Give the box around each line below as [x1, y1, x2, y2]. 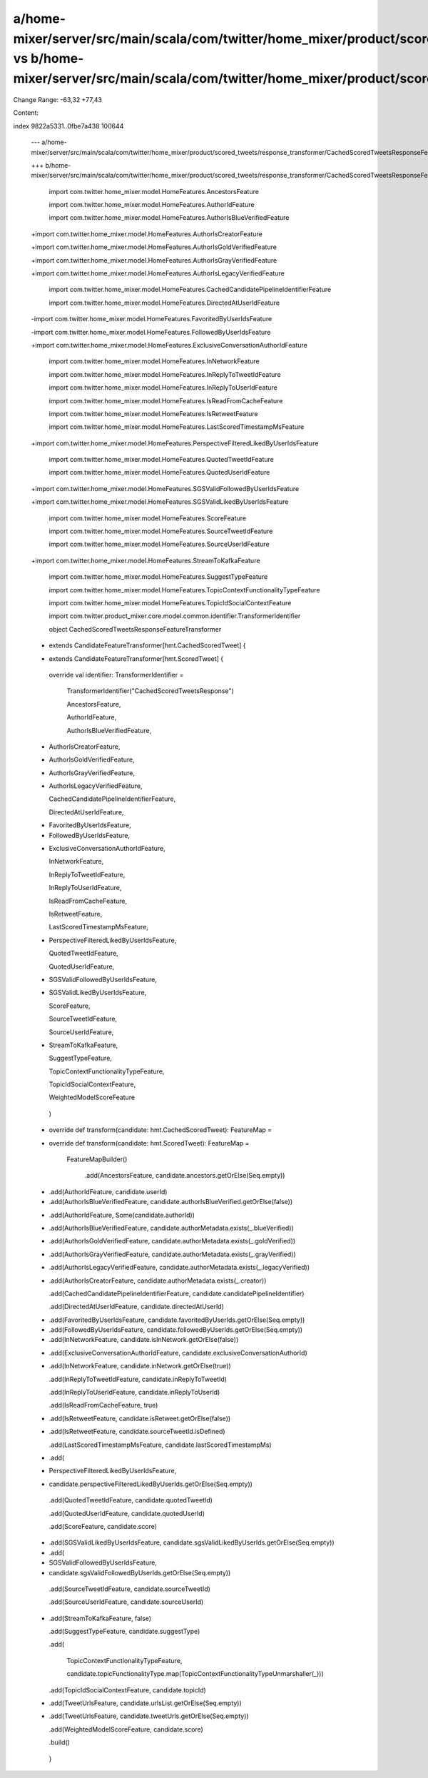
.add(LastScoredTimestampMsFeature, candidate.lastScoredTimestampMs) [49, 1440, 272, 1449]
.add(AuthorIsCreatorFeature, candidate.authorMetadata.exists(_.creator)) [49, 1276, 267, 1285]
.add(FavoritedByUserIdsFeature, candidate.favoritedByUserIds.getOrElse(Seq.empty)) [49, 1315, 305, 1324]
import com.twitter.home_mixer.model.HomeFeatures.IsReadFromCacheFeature [49, 396, 283, 405]
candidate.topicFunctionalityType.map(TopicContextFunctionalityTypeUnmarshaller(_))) [66, 1670, 324, 1678]
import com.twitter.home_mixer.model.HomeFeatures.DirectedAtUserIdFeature [49, 298, 280, 307]
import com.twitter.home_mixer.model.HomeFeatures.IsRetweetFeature [49, 409, 258, 418]
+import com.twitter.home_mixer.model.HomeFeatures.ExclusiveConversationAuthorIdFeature [31, 340, 308, 349]
